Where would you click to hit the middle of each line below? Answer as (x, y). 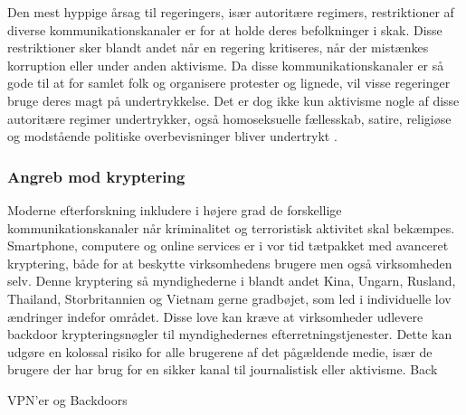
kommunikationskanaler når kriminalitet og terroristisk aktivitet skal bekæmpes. (231, 227)
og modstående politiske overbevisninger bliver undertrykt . (172, 136)
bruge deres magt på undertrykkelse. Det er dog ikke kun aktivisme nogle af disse (233, 100)
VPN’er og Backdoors (67, 399)
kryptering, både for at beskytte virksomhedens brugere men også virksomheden (230, 263)
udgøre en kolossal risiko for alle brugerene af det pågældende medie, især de (220, 351)
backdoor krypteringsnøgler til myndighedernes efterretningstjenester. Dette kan (230, 334)
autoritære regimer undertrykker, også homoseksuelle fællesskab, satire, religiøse (229, 118)
